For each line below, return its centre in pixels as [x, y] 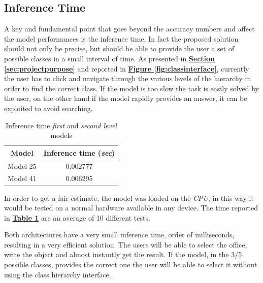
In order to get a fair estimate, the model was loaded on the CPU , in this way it [129, 198]
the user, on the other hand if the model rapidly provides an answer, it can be [126, 98]
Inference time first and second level [61, 125]
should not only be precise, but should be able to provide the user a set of [119, 48]
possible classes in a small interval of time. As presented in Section [110, 58]
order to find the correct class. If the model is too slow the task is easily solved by [131, 88]
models [61, 135]
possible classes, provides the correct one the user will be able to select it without [131, 264]
